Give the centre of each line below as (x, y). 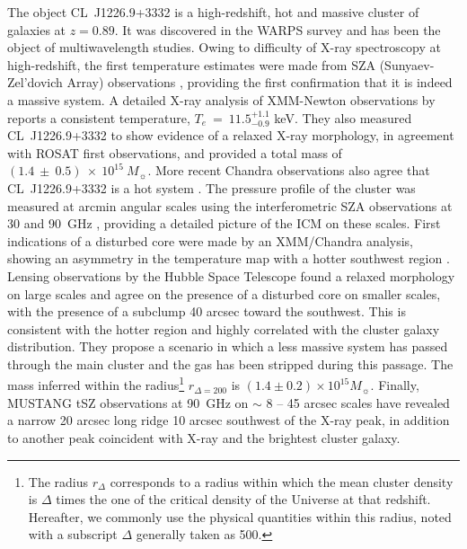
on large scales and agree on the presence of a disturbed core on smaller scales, (224, 293)
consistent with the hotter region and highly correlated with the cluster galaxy (224, 328)
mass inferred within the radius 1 (96, 384)
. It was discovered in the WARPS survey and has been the (278, 29)
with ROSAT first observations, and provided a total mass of (175, 152)
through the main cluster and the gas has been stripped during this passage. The (230, 363)
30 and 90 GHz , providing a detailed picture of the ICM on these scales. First (224, 223)
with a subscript (73, 534)
